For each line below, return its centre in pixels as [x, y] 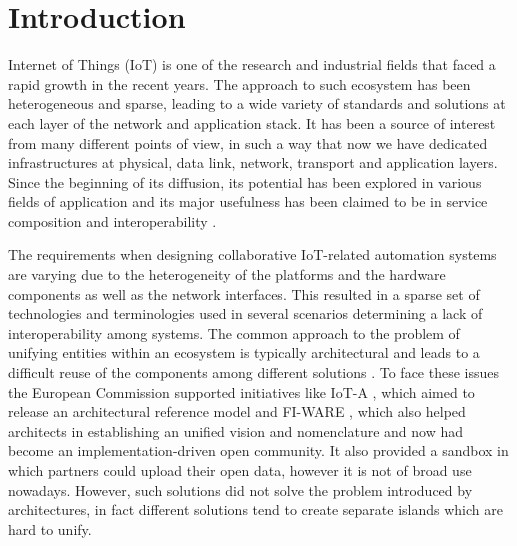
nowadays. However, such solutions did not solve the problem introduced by [240, 489]
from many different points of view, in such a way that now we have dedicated [248, 142]
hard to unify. [50, 528]
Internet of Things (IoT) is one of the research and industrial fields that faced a [252, 64]
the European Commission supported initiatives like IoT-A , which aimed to [241, 391]
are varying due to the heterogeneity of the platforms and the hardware [227, 274]
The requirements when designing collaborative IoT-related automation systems [252, 254]
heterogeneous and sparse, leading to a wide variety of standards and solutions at [257, 103]
